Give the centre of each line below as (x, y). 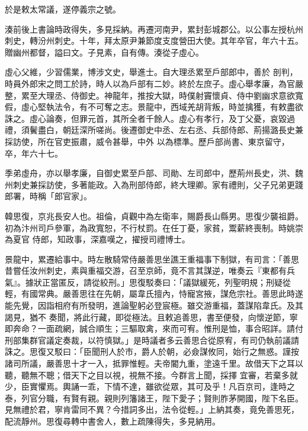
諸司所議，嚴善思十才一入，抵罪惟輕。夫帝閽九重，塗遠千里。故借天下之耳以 (154, 363)
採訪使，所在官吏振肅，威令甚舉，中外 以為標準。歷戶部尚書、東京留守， (147, 141)
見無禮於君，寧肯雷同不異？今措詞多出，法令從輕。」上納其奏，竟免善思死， (152, 409)
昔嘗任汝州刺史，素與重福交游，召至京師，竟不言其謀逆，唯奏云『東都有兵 (150, 270)
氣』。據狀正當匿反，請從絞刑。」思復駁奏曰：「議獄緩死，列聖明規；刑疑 (144, 282)
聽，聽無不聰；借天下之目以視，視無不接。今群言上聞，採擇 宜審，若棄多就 (151, 375)
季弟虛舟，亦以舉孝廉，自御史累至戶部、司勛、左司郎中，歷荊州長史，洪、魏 (154, 173)
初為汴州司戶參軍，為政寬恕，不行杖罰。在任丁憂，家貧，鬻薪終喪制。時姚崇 (154, 227)
